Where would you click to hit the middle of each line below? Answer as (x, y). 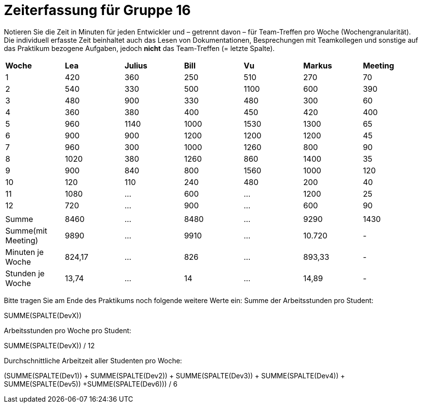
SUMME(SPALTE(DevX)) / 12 (49, 345)
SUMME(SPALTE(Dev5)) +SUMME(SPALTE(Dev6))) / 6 (91, 384)
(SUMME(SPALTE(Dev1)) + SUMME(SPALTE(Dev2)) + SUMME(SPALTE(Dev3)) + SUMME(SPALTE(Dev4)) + (175, 375)
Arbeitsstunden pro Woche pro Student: (68, 330)
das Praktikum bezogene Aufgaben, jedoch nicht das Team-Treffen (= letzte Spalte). (139, 48)
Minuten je (25, 252)
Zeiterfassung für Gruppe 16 (97, 10)
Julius (136, 65)
